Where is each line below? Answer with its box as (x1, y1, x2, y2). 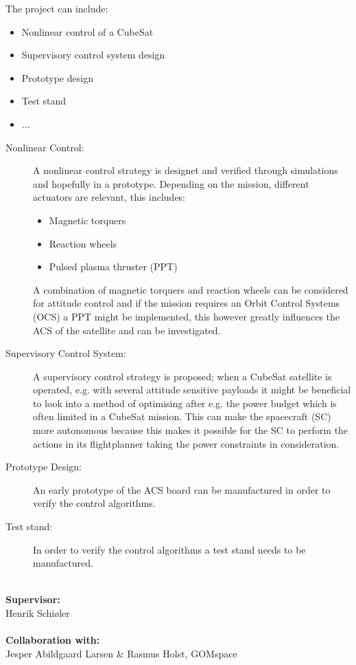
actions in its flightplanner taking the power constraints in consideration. (33, 436, 340, 450)
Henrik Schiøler (5, 606, 70, 620)
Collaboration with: (5, 633, 100, 647)
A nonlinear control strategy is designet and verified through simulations (33, 163, 338, 177)
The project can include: (5, 1, 108, 15)
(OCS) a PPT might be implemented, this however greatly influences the (33, 309, 340, 323)
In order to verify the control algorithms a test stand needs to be (33, 542, 306, 556)
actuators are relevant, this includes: (33, 190, 186, 204)
